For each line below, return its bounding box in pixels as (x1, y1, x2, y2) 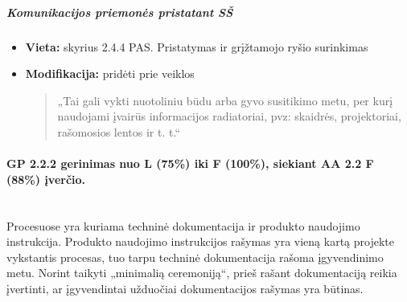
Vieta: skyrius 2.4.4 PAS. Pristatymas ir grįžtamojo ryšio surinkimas (25, 38, 368, 55)
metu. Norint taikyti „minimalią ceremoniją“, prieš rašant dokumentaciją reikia (6, 264, 397, 281)
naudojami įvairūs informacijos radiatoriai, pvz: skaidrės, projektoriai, (57, 108, 401, 124)
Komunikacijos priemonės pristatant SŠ (6, 3, 233, 20)
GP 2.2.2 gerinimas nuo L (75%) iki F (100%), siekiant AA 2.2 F (6, 155, 374, 172)
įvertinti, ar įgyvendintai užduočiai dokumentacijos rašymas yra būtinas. (6, 280, 364, 296)
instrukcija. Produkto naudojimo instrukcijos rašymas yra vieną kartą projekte (6, 233, 394, 250)
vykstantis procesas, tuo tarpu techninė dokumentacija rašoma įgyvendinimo (6, 248, 384, 265)
